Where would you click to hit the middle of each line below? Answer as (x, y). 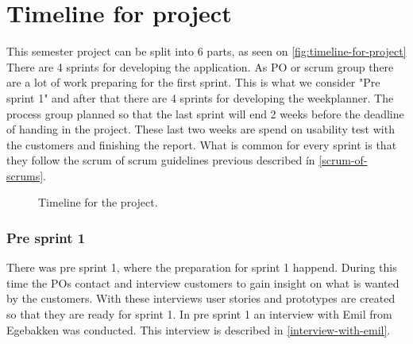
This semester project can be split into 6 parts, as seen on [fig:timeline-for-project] (206, 51)
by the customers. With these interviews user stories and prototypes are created (201, 298)
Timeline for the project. (98, 202)
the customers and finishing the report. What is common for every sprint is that (202, 144)
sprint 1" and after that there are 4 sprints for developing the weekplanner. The (200, 97)
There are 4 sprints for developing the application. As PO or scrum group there (200, 66)
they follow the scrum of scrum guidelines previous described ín (161, 160)
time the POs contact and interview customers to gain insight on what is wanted (203, 282)
